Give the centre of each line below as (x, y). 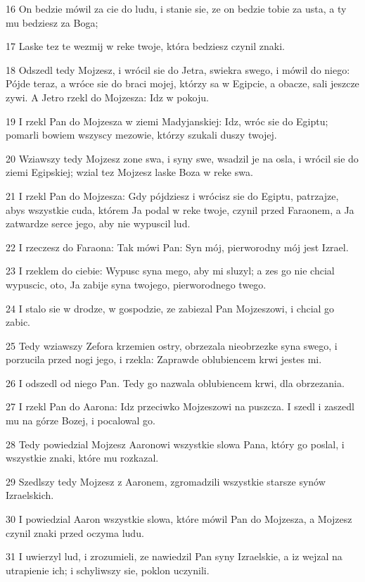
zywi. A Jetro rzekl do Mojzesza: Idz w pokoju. (107, 97)
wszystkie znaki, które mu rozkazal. (82, 458)
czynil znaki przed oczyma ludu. (75, 532)
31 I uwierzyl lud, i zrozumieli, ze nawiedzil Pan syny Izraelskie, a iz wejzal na (174, 556)
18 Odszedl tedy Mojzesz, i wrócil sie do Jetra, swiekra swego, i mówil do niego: (178, 69)
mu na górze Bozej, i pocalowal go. (81, 420)
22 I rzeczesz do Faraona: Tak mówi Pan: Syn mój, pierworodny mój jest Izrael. (177, 247)
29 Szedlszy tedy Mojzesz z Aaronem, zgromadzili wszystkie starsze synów (166, 481)
